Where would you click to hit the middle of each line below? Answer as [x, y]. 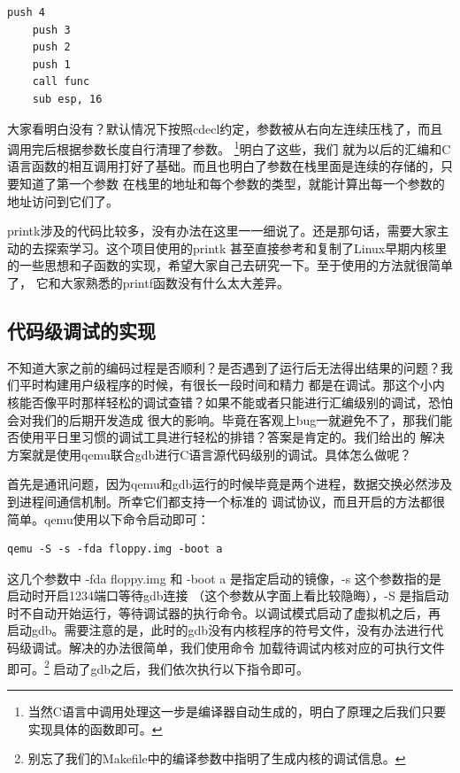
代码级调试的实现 [81, 330]
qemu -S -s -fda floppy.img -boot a [115, 549]
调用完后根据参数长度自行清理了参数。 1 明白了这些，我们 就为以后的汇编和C [229, 147]
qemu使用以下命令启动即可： [126, 518]
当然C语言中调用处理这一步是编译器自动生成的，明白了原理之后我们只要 [237, 711]
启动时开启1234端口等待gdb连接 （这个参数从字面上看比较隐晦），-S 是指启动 [228, 595]
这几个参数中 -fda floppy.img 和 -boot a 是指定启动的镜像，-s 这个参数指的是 [224, 578]
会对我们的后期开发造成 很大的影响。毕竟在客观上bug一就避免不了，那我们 [224, 419]
